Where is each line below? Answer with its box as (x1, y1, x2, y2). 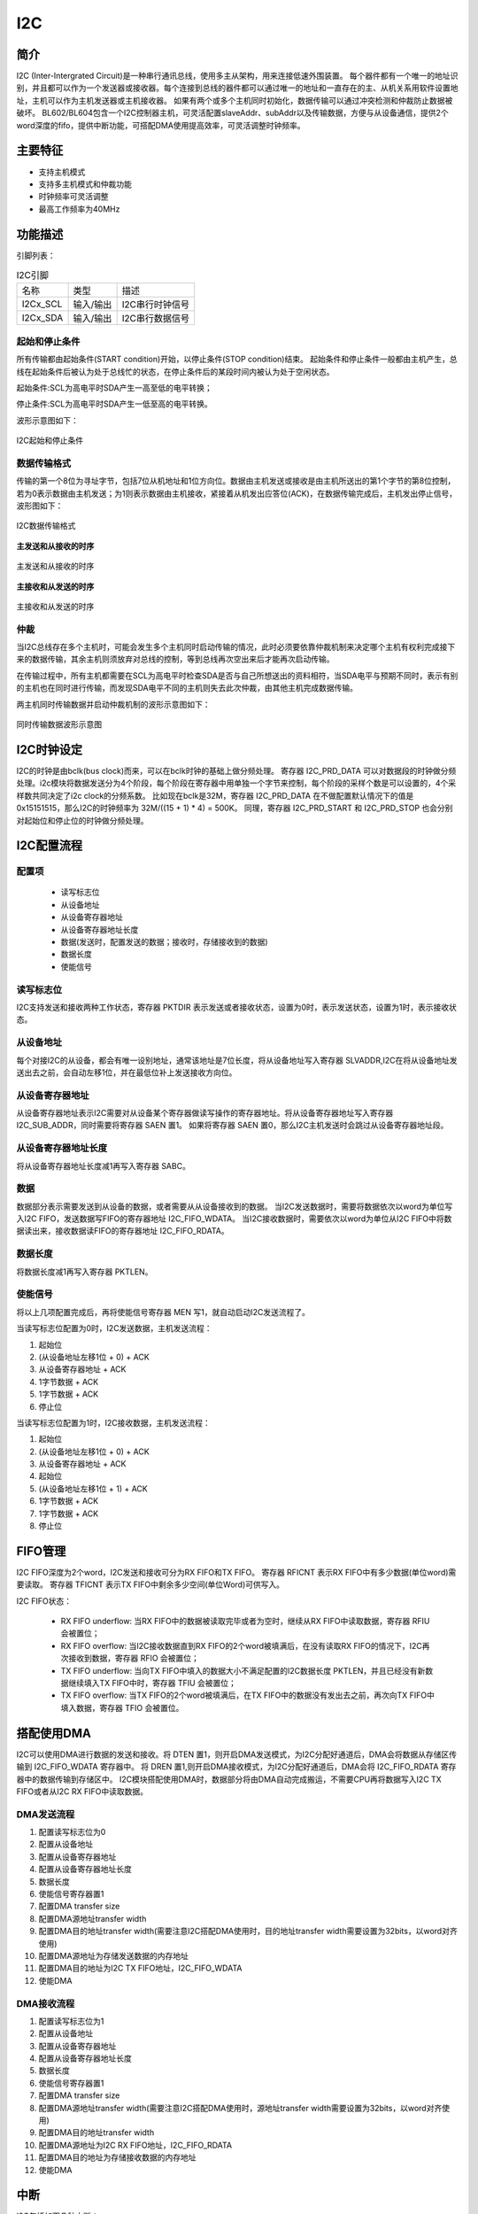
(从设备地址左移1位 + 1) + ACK (38, 1483, 148, 1494)
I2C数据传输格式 (16, 521, 76, 531)
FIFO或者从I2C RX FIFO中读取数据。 (16, 1785, 148, 1797)
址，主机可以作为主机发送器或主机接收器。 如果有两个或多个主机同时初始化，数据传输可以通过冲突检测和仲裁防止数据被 (16, 95, 453, 105)
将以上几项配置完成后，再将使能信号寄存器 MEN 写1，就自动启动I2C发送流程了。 (16, 1306, 310, 1317)
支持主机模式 (38, 166, 86, 177)
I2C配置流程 (16, 838, 83, 854)
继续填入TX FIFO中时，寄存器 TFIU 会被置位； (67, 1678, 236, 1689)
